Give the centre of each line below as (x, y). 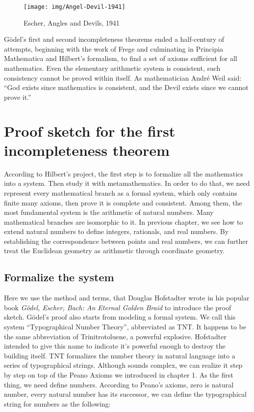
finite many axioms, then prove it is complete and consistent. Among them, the (123, 202)
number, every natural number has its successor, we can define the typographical (125, 394)
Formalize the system (59, 277)
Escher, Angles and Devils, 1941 (72, 22)
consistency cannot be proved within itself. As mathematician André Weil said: (123, 77)
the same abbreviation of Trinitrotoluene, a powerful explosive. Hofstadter (115, 336)
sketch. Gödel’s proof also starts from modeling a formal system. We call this (120, 317)
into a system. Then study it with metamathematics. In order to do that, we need (127, 183)
